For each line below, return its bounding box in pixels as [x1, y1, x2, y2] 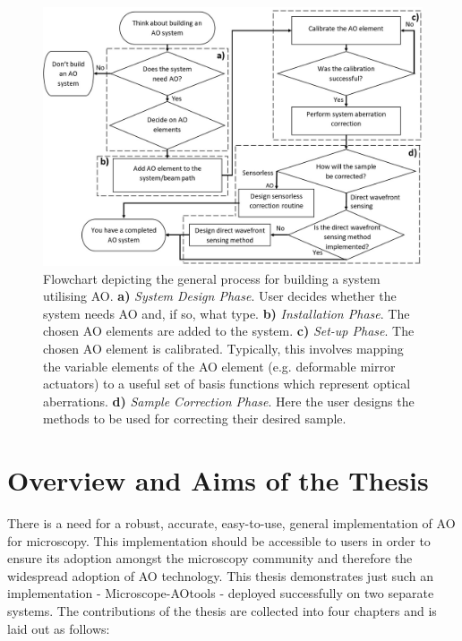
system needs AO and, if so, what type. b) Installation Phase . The [43, 303, 410, 322]
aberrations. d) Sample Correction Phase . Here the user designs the [43, 391, 415, 410]
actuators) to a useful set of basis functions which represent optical [43, 374, 411, 393]
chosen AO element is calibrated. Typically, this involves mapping [43, 338, 404, 357]
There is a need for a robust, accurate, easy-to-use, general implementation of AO [7, 514, 456, 533]
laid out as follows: [7, 619, 110, 637]
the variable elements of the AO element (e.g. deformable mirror [43, 356, 396, 375]
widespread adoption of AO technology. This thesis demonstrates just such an [7, 566, 433, 585]
